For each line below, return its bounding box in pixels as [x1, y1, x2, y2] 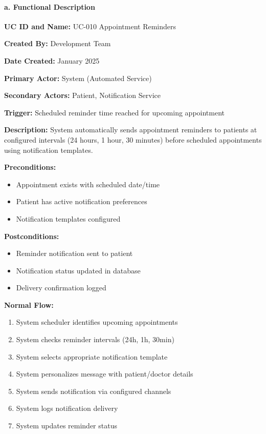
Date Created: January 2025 [4, 55, 100, 66]
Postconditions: [4, 230, 59, 241]
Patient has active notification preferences [16, 196, 147, 207]
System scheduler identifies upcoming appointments [16, 317, 178, 327]
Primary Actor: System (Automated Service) [4, 72, 152, 83]
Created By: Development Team [4, 38, 111, 49]
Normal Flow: [4, 299, 54, 310]
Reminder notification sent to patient [16, 248, 133, 259]
